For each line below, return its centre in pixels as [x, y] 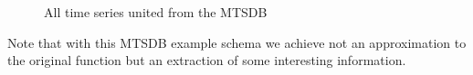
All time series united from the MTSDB [156, 12]
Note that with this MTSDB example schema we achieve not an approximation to [237, 42]
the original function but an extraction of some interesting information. [207, 60]
